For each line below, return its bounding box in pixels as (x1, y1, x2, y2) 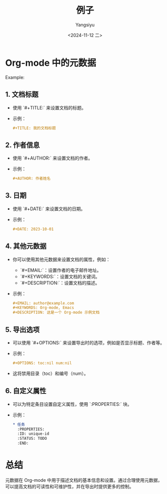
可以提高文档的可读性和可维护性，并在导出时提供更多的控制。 (5, 483, 134, 489)
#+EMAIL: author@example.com (12, 300, 74, 306)
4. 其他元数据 (5, 242, 47, 251)
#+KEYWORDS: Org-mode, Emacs (12, 305, 74, 311)
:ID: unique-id (17, 431, 50, 436)
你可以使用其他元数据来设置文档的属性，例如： (12, 256, 110, 262)
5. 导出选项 (5, 325, 39, 334)
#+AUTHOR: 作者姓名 (12, 176, 51, 181)
